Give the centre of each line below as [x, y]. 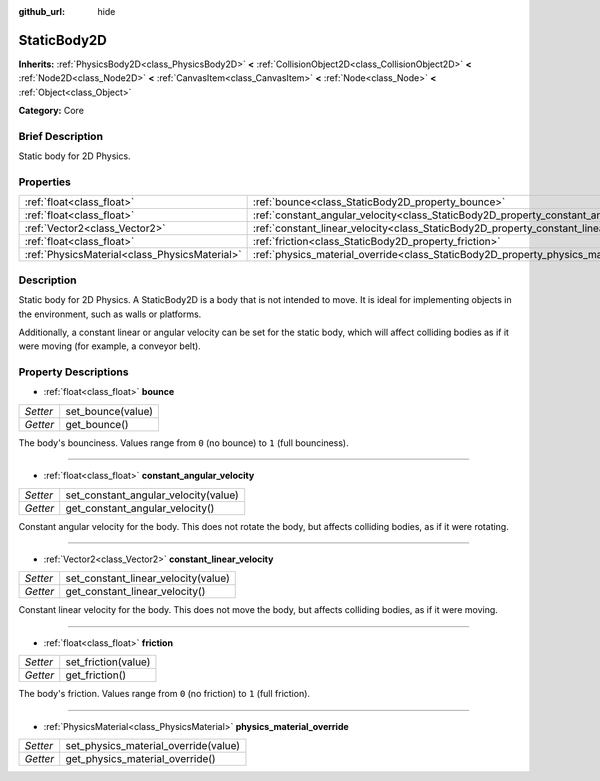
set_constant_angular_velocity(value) [152, 495]
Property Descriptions [73, 372]
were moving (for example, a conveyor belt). [110, 346]
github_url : [41, 11]
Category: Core [51, 111]
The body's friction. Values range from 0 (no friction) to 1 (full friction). [164, 694]
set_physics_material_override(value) [152, 745]
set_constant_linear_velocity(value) [147, 578]
